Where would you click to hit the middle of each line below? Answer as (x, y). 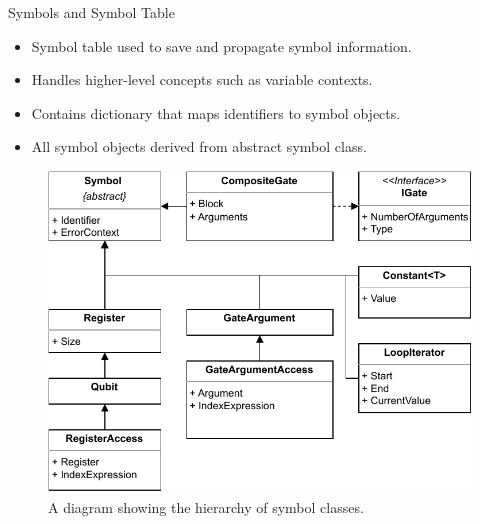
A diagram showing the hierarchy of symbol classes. (206, 506)
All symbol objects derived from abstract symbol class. (199, 146)
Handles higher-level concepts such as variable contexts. (202, 79)
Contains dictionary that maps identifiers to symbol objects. (216, 112)
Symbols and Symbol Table (91, 12)
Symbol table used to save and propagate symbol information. (221, 45)
